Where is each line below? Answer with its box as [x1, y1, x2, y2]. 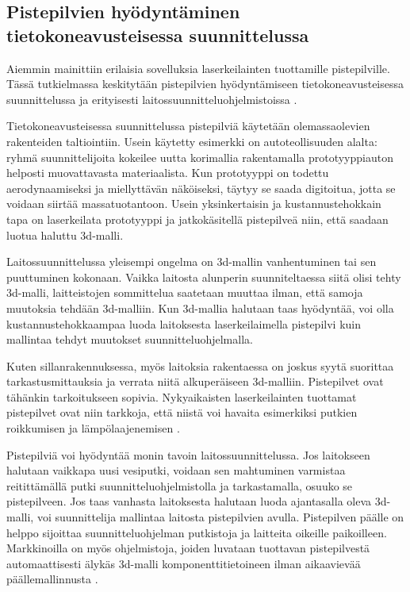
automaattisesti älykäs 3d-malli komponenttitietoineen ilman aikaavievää [6, 555, 361, 571]
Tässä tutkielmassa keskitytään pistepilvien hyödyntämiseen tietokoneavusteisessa [6, 75, 404, 92]
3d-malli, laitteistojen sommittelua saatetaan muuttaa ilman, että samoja [6, 284, 363, 301]
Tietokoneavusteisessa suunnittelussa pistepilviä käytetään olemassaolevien [6, 117, 370, 134]
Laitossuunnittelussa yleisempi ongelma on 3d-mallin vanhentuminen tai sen [6, 253, 377, 270]
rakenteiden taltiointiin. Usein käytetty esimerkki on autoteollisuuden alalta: [6, 133, 377, 149]
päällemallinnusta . [6, 571, 98, 587]
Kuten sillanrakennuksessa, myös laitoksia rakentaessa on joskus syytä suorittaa [6, 357, 394, 374]
